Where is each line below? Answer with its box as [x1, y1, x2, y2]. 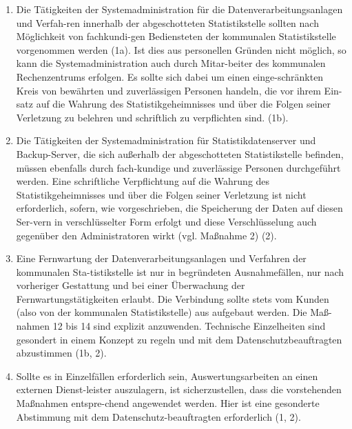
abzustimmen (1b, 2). [16, 346, 107, 360]
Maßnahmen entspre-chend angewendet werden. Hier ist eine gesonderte [16, 396, 320, 410]
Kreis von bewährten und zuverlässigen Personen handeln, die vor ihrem [16, 83, 321, 97]
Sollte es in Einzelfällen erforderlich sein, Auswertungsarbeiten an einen [16, 368, 318, 383]
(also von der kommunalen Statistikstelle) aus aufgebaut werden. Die [16, 305, 307, 319]
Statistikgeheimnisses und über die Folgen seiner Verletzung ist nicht [16, 187, 307, 201]
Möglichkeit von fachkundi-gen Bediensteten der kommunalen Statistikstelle [16, 29, 336, 43]
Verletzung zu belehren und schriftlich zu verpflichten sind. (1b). [16, 110, 289, 124]
